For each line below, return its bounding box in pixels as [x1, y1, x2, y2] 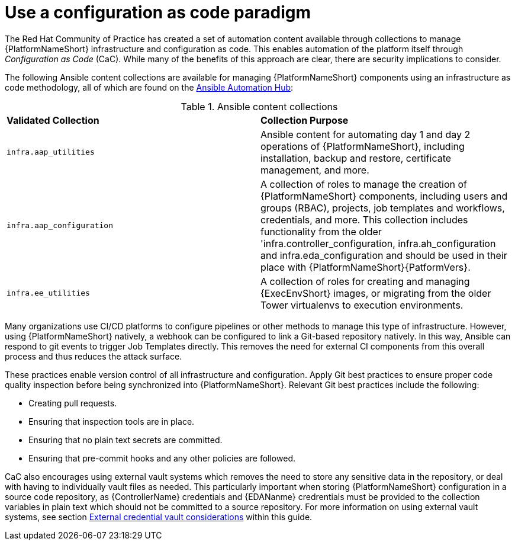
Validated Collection [7, 114, 99, 126]
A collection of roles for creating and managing [260, 275, 470, 287]
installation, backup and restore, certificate [260, 152, 452, 164]
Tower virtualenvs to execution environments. [260, 299, 463, 311]
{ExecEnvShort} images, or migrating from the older [260, 287, 491, 299]
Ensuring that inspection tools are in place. [28, 416, 195, 427]
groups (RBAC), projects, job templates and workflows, [260, 201, 505, 214]
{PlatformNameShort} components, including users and [260, 190, 508, 202]
